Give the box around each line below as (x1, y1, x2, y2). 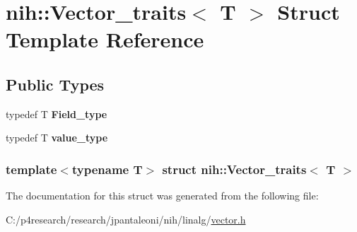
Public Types (6, 73, 105, 95)
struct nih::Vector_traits (162, 160, 307, 178)
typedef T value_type (6, 130, 108, 145)
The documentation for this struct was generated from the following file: (6, 188, 319, 203)
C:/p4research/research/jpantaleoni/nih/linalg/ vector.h (6, 211, 246, 226)
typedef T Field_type (6, 106, 107, 121)
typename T (71, 160, 143, 178)
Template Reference (6, 25, 204, 54)
